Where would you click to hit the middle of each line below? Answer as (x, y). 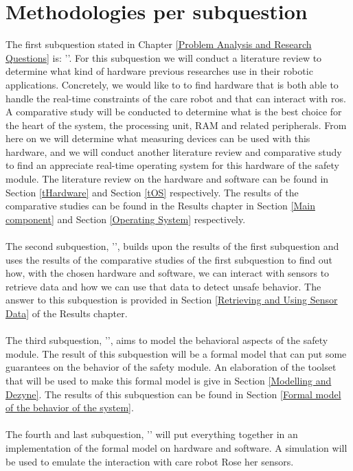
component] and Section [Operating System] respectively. (126, 219)
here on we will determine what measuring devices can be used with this (158, 138)
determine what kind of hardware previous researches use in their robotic (159, 71)
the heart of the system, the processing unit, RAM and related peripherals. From (176, 125)
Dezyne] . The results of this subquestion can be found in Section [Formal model (173, 394)
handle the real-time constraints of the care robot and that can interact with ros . (176, 98)
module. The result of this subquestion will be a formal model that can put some (176, 353)
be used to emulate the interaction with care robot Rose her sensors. (150, 461)
